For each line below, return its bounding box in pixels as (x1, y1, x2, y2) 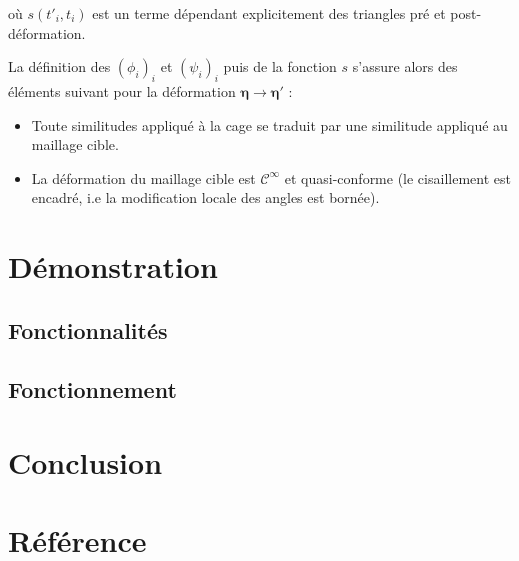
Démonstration (8, 246, 218, 287)
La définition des (8, 56, 111, 77)
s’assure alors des (352, 56, 458, 77)
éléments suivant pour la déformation (8, 80, 236, 101)
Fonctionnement (8, 373, 177, 404)
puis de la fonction (223, 56, 337, 77)
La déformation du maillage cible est (31, 167, 256, 188)
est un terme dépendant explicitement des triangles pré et (92, 3, 446, 23)
